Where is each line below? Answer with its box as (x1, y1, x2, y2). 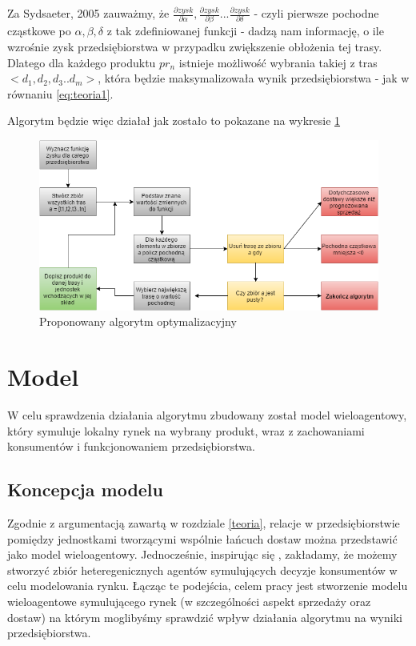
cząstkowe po (7, 22, 71, 39)
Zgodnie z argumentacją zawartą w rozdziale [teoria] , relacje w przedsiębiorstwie (7, 515, 400, 532)
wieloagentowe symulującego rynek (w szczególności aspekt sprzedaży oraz (7, 593, 371, 610)
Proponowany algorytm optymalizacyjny (39, 313, 237, 330)
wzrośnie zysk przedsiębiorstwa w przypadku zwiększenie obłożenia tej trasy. (7, 38, 382, 54)
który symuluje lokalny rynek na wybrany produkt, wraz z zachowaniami (7, 422, 365, 439)
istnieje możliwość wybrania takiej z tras (178, 54, 378, 70)
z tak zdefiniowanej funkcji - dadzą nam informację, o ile (106, 22, 384, 39)
